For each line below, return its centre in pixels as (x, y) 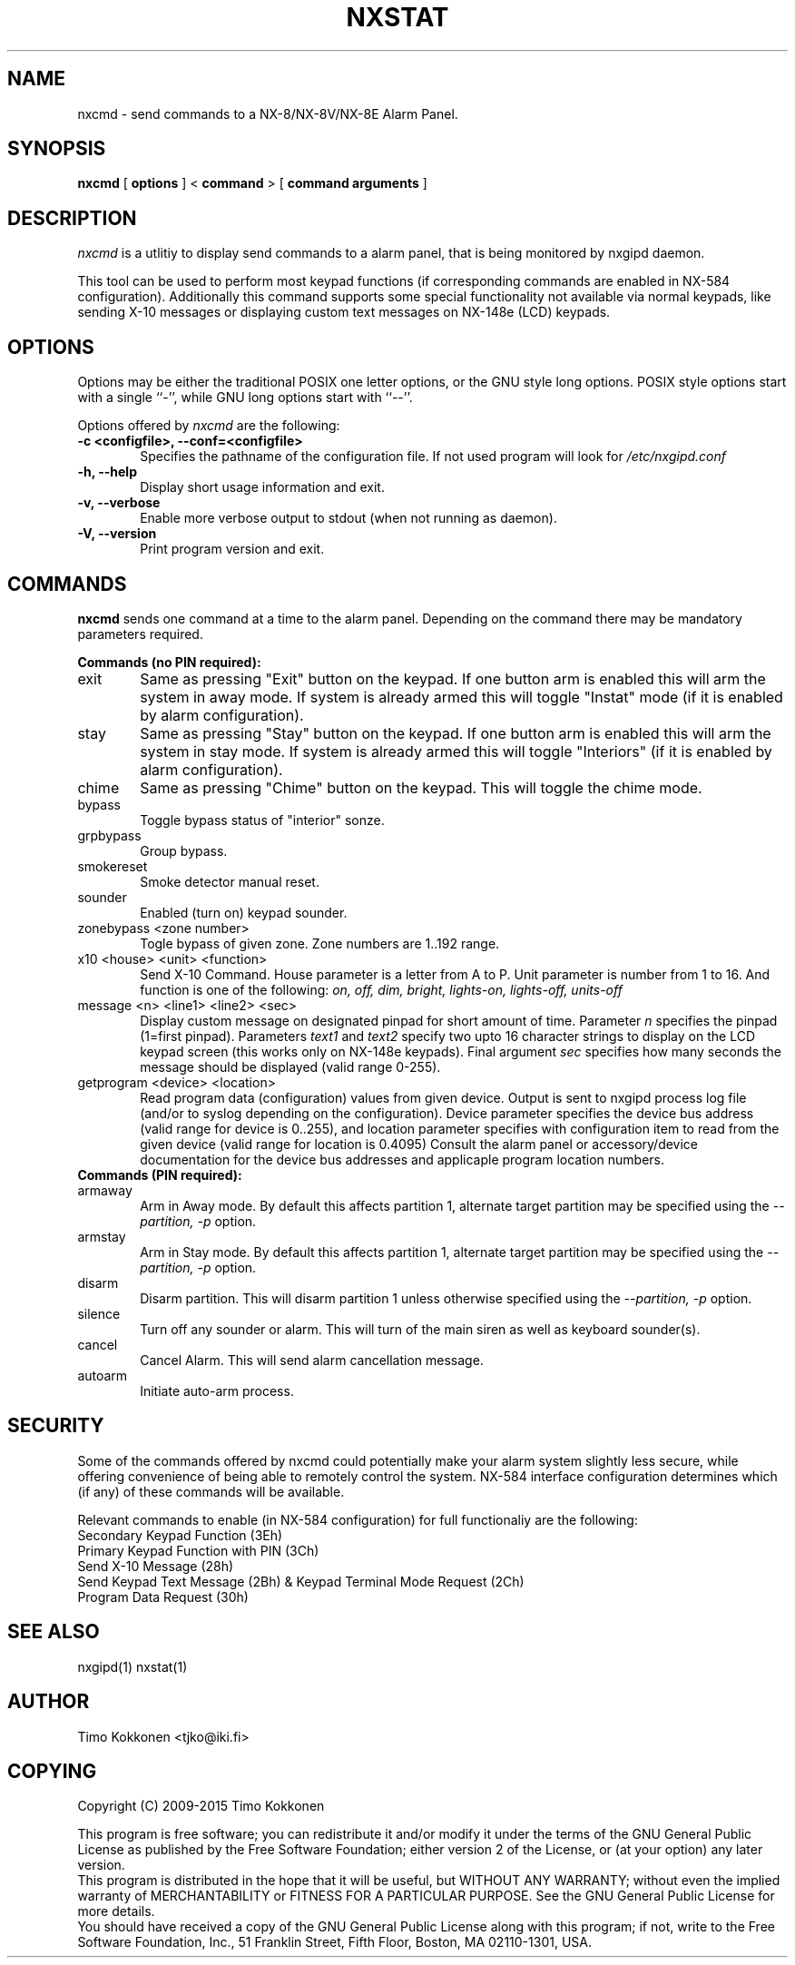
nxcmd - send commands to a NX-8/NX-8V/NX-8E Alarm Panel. (268, 113)
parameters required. (140, 634)
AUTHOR (49, 1702)
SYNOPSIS (57, 149)
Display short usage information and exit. (262, 487)
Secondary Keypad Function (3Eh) (180, 1535)
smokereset (113, 866)
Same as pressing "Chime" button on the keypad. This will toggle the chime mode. (421, 787)
